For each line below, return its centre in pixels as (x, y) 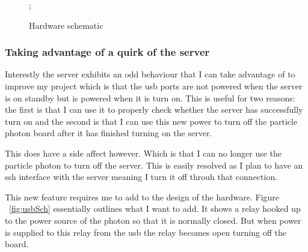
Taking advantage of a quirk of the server (107, 52)
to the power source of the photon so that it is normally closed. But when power (153, 220)
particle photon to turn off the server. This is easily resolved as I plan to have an (154, 165)
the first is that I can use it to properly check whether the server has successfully (154, 109)
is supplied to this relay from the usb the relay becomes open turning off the (146, 232)
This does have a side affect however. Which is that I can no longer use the (143, 153)
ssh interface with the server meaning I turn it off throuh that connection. (141, 177)
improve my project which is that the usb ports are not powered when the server (154, 86)
